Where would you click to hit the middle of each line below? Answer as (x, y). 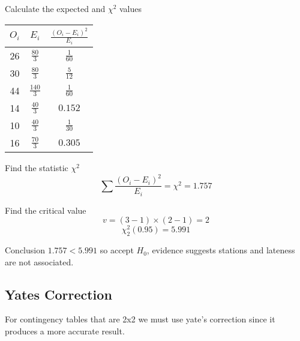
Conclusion (25, 250)
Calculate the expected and (55, 8)
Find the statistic (37, 168)
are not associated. (39, 261)
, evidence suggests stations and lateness (221, 250)
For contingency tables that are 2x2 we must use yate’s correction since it (140, 319)
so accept (117, 250)
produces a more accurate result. (65, 331)
